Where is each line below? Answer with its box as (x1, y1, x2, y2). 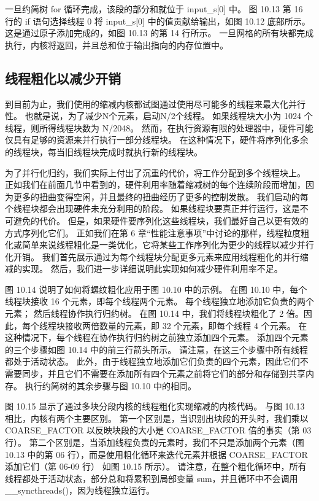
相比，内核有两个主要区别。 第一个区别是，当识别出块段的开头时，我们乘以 (5, 411, 309, 424)
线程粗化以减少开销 (5, 68, 121, 87)
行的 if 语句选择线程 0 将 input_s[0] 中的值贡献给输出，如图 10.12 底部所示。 (5, 14, 310, 27)
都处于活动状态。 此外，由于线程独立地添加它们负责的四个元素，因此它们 (5, 355, 300, 368)
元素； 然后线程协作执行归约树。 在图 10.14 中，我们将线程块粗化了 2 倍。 (5, 307, 304, 320)
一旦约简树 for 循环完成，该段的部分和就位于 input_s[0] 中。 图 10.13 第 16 (5, 2, 303, 15)
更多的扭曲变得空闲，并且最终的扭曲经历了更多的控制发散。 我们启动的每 (13, 190, 309, 203)
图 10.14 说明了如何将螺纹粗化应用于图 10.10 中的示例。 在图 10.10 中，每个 (5, 282, 307, 295)
